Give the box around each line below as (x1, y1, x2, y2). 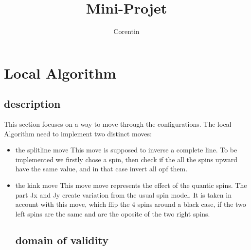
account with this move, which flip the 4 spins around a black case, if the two (15, 199, 246, 209)
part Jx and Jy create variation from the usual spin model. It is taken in (15, 189, 232, 200)
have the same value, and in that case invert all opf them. (15, 164, 188, 174)
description (4, 96, 61, 111)
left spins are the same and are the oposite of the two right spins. (15, 208, 210, 218)
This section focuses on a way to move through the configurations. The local (4, 119, 232, 129)
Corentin (113, 26, 140, 36)
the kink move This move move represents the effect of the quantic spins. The (15, 180, 247, 190)
